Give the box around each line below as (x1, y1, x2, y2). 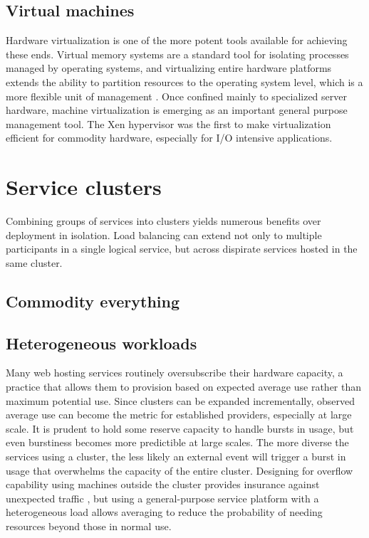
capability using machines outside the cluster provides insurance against (6, 477, 320, 492)
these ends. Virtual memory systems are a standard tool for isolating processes (6, 46, 349, 61)
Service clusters (6, 172, 162, 201)
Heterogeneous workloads (6, 332, 197, 354)
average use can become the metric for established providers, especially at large (6, 407, 352, 422)
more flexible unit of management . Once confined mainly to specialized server (6, 88, 347, 103)
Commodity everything (6, 290, 180, 312)
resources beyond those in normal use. (6, 518, 172, 533)
